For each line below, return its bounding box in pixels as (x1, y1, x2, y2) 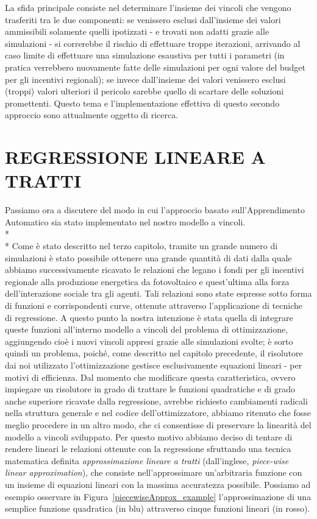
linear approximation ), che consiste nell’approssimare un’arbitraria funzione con (5, 466, 302, 479)
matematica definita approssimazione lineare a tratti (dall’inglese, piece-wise (5, 454, 289, 467)
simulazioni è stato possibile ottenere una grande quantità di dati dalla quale (5, 251, 292, 264)
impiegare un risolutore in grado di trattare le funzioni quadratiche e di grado (5, 383, 296, 395)
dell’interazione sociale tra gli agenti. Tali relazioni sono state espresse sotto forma (5, 287, 312, 300)
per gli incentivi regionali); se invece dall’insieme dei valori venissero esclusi (5, 72, 286, 85)
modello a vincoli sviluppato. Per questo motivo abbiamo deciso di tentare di (5, 430, 293, 443)
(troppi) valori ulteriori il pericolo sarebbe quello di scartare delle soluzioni (5, 85, 284, 97)
